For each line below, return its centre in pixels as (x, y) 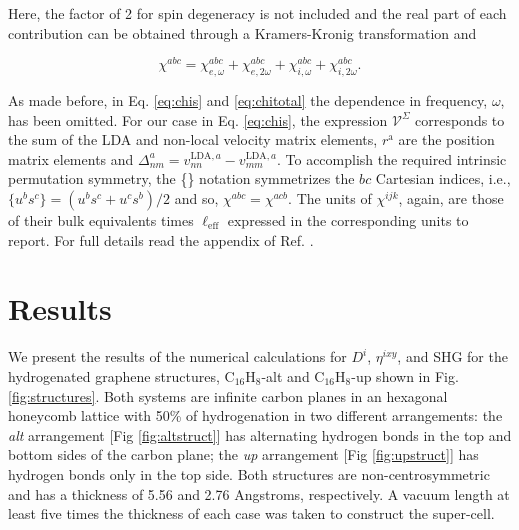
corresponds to (460, 119)
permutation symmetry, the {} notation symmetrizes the (181, 178)
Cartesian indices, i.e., (443, 178)
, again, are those (451, 198)
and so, (196, 198)
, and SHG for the (452, 356)
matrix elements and (71, 158)
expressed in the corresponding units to (348, 220)
